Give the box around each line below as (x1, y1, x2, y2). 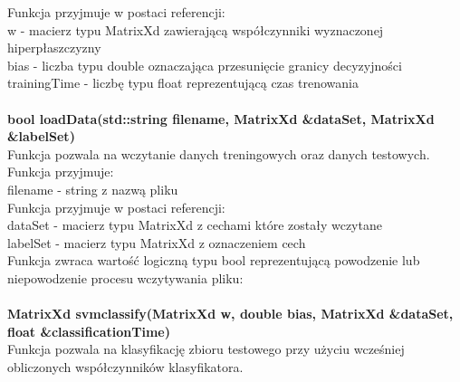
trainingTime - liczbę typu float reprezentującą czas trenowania (7, 73, 359, 92)
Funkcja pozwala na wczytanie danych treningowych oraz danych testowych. (7, 144, 430, 163)
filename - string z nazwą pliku (7, 179, 178, 198)
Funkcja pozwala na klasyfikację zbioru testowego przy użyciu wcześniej (7, 339, 405, 358)
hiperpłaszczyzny (7, 38, 101, 57)
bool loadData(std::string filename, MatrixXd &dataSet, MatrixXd (7, 109, 435, 128)
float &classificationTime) (7, 321, 170, 340)
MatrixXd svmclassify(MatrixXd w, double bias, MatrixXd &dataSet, (7, 304, 454, 323)
